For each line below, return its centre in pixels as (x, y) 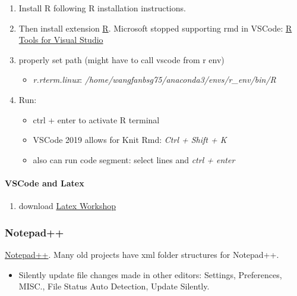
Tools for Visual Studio (61, 40)
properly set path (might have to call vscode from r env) (121, 59)
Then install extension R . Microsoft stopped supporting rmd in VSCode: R (155, 28)
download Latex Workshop (67, 206)
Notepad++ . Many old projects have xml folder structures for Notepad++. (142, 254)
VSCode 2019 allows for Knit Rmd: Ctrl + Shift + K (130, 140)
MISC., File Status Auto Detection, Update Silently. (114, 286)
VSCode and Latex (45, 183)
